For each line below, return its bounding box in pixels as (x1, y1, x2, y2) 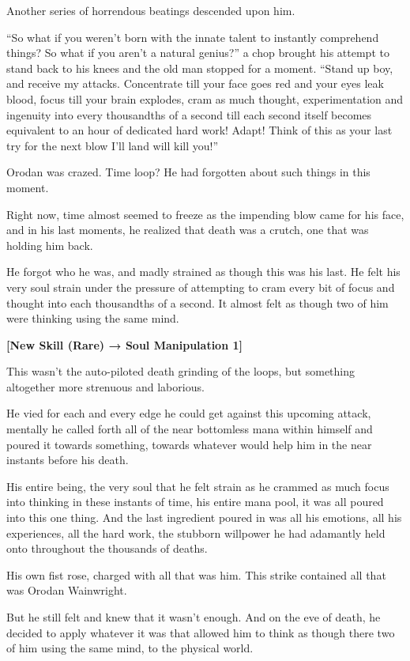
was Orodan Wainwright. (6, 582, 127, 599)
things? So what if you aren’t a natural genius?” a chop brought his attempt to (6, 44, 389, 61)
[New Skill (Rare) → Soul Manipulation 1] (6, 336, 243, 353)
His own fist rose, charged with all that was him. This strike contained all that (6, 566, 386, 583)
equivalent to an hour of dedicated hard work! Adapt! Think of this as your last (6, 122, 393, 138)
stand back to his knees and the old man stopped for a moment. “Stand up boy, (6, 59, 393, 76)
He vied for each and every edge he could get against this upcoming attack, (6, 405, 371, 421)
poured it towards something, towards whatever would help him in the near (6, 436, 372, 452)
